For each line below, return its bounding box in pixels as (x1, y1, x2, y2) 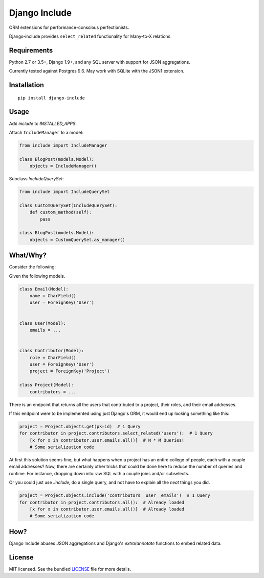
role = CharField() (29, 355, 77, 360)
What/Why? (9, 251, 46, 260)
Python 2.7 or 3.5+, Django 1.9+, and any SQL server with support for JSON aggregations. (9, 59, 191, 65)
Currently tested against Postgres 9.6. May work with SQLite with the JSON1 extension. (9, 68, 185, 74)
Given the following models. (9, 273, 66, 279)
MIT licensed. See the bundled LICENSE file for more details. (9, 566, 132, 572)
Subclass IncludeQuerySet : (9, 176, 64, 182)
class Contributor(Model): (19, 348, 84, 354)
